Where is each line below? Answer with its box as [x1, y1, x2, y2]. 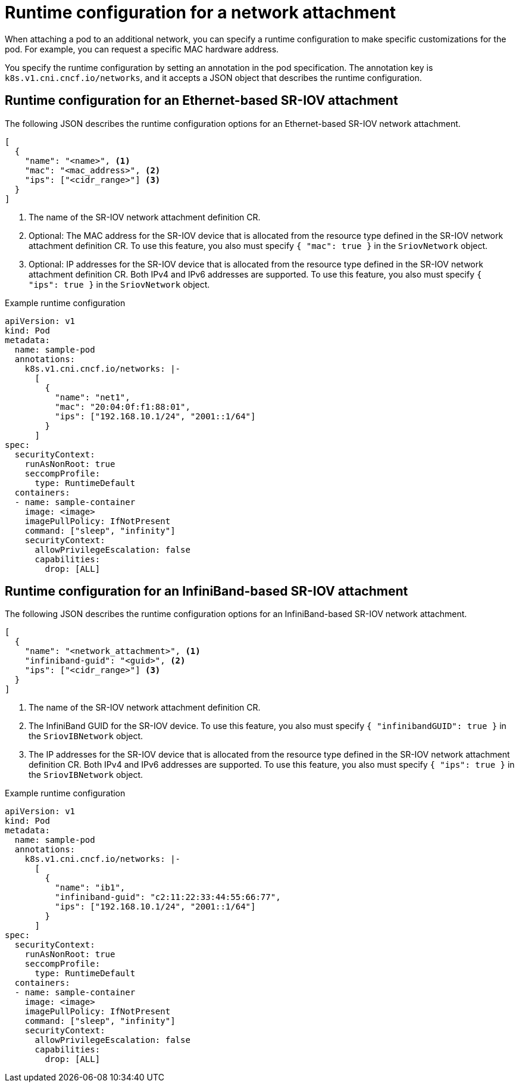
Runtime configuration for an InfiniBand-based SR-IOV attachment [5, 584, 408, 599]
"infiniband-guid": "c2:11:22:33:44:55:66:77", [55, 892, 281, 902]
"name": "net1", [55, 392, 130, 402]
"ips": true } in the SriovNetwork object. [29, 279, 210, 289]
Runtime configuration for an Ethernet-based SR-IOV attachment [5, 93, 398, 108]
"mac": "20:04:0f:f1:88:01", [55, 401, 190, 412]
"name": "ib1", [55, 883, 126, 893]
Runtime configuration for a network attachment [5, 2, 396, 23]
